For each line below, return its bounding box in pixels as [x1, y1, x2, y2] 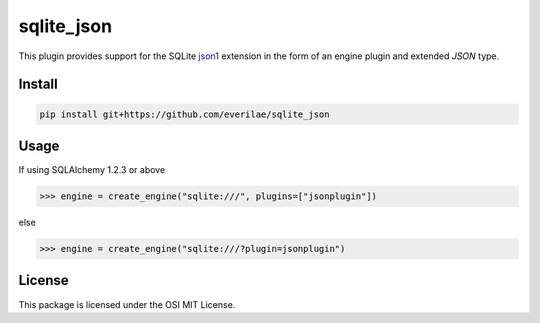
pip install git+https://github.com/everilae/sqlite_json [39, 108, 330, 120]
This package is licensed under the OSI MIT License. [18, 298, 236, 310]
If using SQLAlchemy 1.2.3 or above [18, 164, 166, 176]
